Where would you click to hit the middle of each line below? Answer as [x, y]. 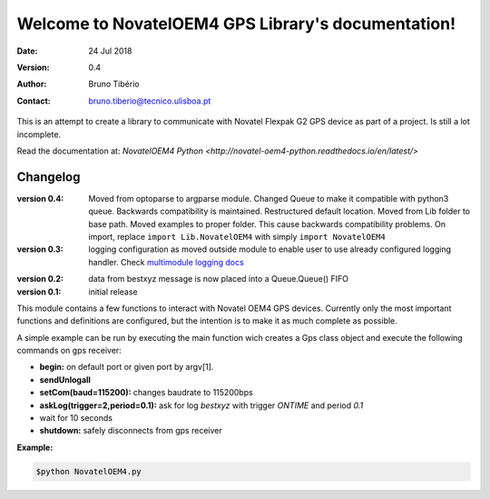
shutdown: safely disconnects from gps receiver [131, 431]
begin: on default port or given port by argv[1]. [127, 367]
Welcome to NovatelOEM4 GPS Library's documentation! [236, 24]
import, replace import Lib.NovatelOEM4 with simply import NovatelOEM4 [237, 236]
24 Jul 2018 [110, 51]
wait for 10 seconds [76, 418]
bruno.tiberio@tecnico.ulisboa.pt [150, 101]
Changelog [49, 177]
